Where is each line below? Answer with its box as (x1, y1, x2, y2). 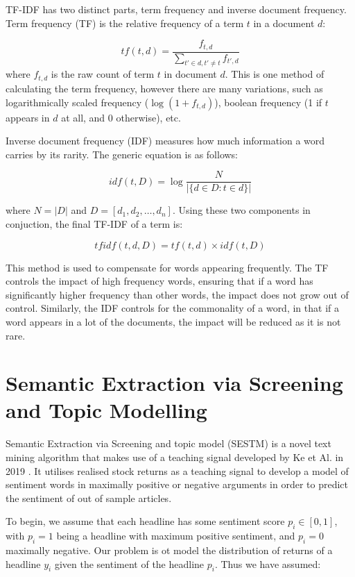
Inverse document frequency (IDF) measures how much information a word (6, 133, 325, 148)
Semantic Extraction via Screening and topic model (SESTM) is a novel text (6, 436, 331, 451)
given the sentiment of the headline (54, 556, 205, 571)
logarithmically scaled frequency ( (6, 94, 149, 109)
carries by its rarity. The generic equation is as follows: (6, 147, 239, 161)
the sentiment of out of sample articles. (6, 490, 172, 505)
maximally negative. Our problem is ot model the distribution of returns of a (6, 542, 333, 557)
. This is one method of (225, 67, 324, 81)
